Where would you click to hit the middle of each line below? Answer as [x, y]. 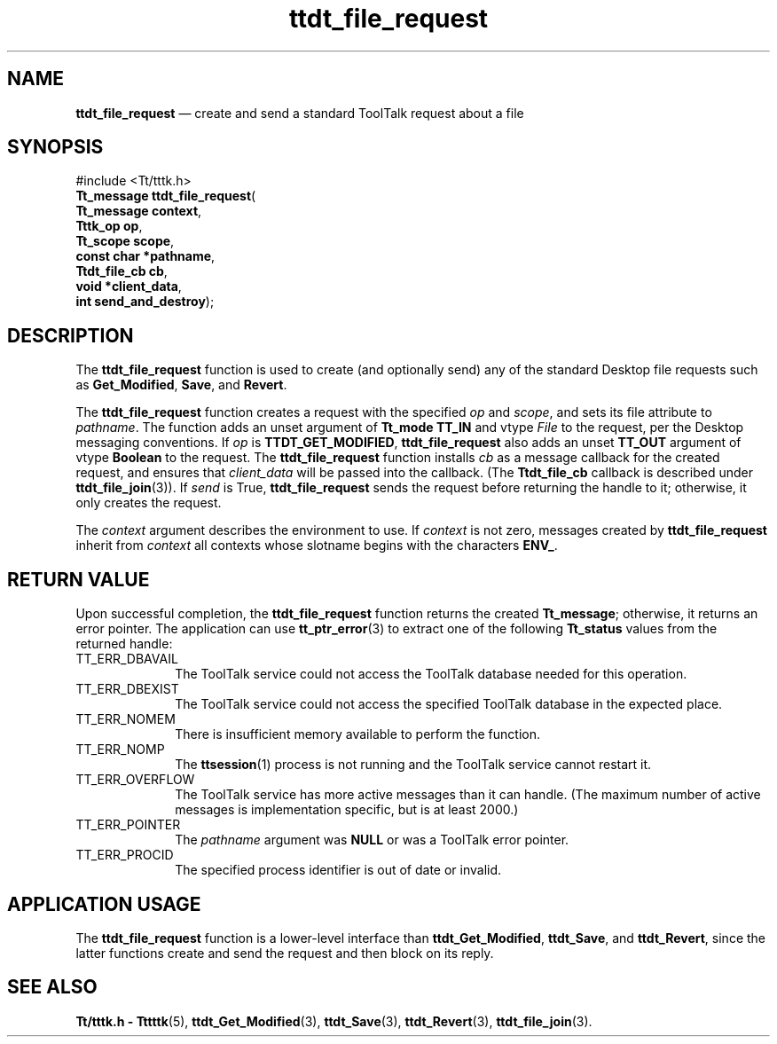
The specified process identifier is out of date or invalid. [338, 870]
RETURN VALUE [78, 579]
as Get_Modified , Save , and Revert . [181, 385]
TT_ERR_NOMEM [126, 719]
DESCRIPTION [71, 335]
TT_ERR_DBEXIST [127, 689]
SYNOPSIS [55, 147]
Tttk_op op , [109, 226]
